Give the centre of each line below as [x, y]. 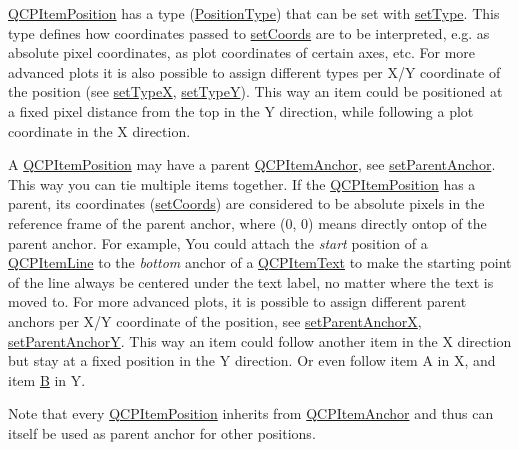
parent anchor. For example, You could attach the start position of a [218, 242]
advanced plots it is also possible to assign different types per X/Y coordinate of [254, 71]
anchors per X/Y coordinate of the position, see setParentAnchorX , [215, 320]
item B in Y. [47, 379]
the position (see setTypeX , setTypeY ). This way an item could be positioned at [255, 91]
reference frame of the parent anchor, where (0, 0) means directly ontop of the [247, 222]
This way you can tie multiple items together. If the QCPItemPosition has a [242, 183]
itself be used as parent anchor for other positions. [162, 432]
